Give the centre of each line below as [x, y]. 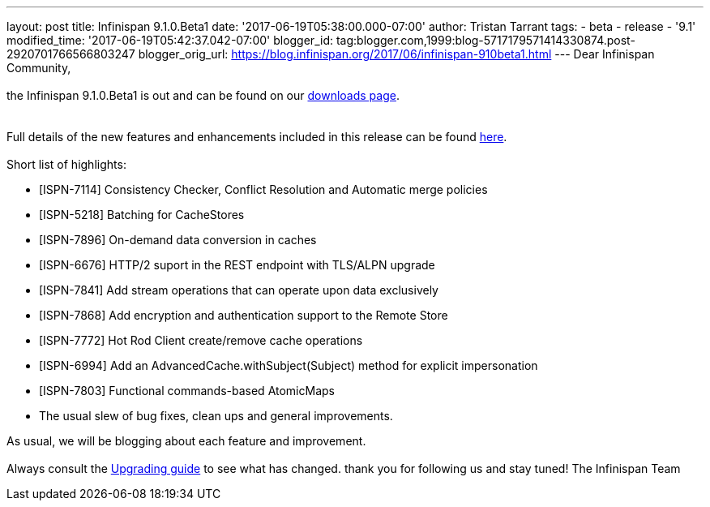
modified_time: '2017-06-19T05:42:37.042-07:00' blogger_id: [170, 40]
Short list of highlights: [66, 164]
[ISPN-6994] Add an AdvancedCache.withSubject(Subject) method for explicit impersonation [289, 365]
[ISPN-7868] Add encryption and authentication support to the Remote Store [244, 315]
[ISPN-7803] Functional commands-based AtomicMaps [187, 391]
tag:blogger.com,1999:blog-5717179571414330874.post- [485, 40]
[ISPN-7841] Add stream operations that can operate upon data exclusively [239, 290]
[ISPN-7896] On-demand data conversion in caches [178, 240]
